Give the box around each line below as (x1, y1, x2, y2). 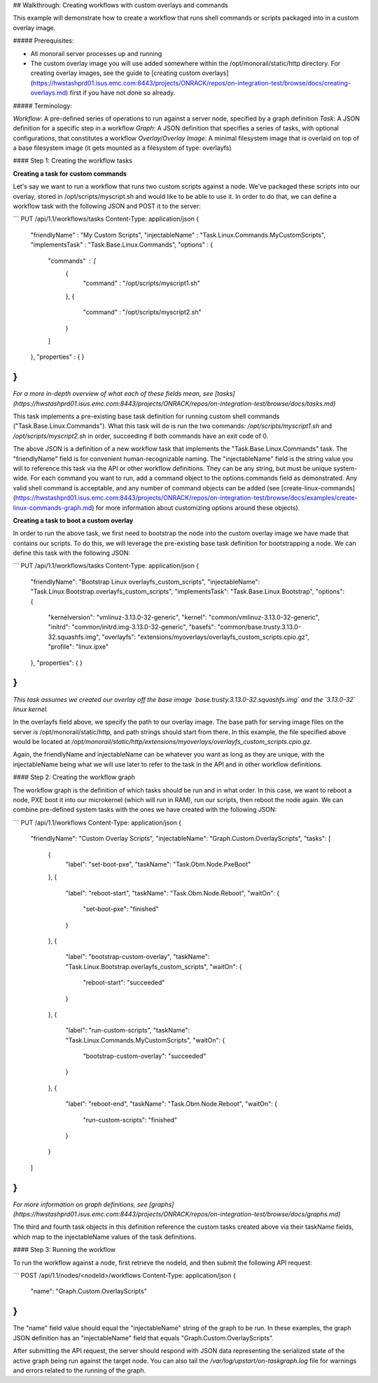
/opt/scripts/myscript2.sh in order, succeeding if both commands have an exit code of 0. (13, 432, 269, 440)
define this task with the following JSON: (13, 549, 131, 557)
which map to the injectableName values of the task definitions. (13, 1232, 197, 1241)
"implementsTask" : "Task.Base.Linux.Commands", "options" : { (30, 240, 213, 249)
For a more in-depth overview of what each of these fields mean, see (13, 390, 213, 398)
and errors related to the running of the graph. (13, 1366, 146, 1375)
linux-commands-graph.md (13, 503, 92, 511)
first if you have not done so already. (69, 88, 176, 97)
